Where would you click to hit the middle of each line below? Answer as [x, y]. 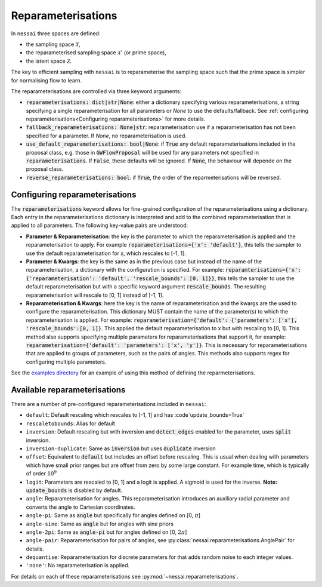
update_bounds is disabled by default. [74, 490]
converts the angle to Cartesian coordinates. [80, 507]
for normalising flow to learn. [47, 80]
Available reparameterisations [68, 390]
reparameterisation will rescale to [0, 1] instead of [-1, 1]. [95, 295]
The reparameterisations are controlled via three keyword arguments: [96, 91]
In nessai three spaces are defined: [56, 33]
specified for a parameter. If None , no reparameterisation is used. [106, 136]
